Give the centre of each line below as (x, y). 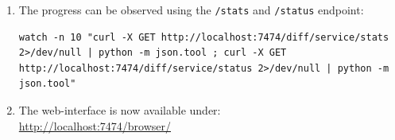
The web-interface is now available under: (120, 110)
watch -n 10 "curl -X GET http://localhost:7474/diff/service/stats (204, 37)
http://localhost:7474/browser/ (95, 125)
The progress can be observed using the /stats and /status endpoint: (191, 10)
